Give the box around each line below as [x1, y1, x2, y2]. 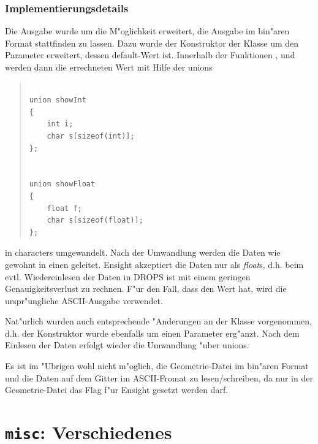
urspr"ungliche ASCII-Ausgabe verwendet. [5, 294, 163, 307]
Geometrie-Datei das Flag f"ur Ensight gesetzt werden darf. [5, 383, 229, 396]
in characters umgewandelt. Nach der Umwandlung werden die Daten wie [5, 246, 281, 259]
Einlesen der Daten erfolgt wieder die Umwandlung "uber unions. [5, 339, 249, 351]
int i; [47, 120, 74, 129]
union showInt [29, 96, 86, 105]
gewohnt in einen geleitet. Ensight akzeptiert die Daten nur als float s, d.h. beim [5, 258, 304, 270]
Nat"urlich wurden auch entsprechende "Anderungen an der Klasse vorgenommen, [5, 315, 312, 327]
